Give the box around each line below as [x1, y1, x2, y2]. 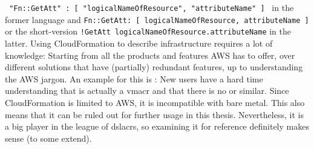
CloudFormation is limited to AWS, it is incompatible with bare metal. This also [5, 96, 305, 108]
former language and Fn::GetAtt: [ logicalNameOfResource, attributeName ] [5, 13, 309, 25]
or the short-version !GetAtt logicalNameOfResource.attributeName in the [5, 25, 291, 38]
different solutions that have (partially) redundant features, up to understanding [5, 61, 303, 73]
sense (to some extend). [5, 131, 92, 144]
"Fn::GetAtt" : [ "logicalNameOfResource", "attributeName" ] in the [9, 1, 294, 13]
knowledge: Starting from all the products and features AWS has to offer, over [5, 48, 295, 61]
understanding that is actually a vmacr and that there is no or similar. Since [5, 84, 289, 97]
